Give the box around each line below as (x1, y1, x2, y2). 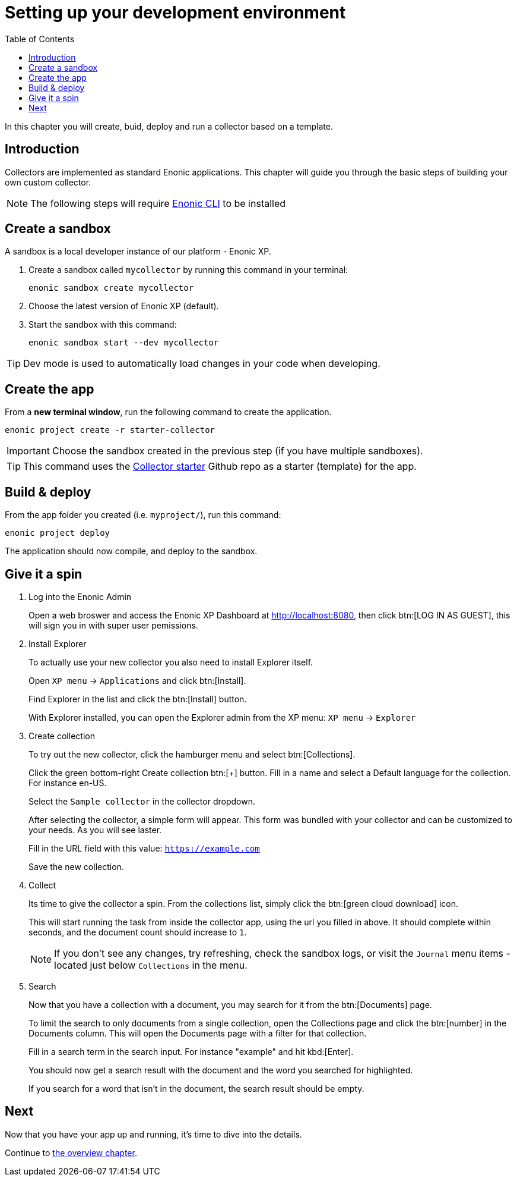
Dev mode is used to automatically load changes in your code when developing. (23, 357, 380, 370)
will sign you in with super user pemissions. (28, 620, 198, 630)
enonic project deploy (5, 528, 110, 538)
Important (7, 445, 50, 457)
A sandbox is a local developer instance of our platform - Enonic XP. (5, 246, 271, 257)
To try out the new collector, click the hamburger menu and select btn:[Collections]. (28, 749, 356, 759)
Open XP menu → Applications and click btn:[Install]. (28, 675, 246, 686)
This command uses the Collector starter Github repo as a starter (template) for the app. (23, 460, 417, 473)
